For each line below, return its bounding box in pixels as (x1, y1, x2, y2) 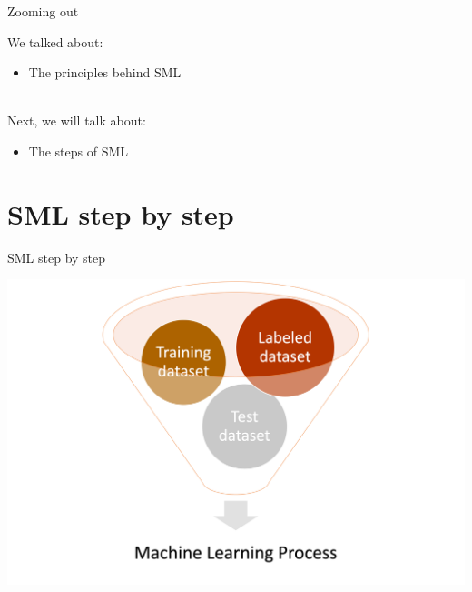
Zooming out (7, 2, 79, 20)
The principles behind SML (28, 63, 182, 82)
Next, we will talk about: (7, 111, 146, 130)
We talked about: (7, 32, 103, 51)
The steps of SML (28, 141, 129, 160)
